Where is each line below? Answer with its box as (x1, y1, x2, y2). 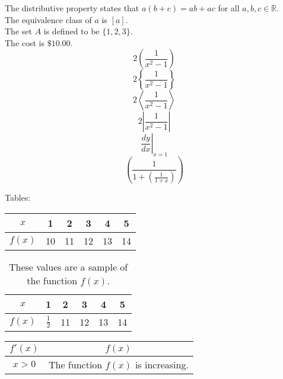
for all (218, 2, 240, 14)
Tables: (5, 191, 31, 204)
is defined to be (43, 25, 100, 37)
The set (5, 25, 32, 37)
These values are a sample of (9, 259, 128, 274)
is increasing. (135, 357, 189, 371)
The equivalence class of (5, 13, 92, 25)
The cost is (5, 36, 45, 49)
